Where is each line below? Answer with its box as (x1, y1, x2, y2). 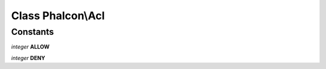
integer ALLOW (11, 43, 50, 50)
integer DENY (11, 54, 45, 61)
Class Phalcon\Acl (11, 9, 105, 22)
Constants (11, 26, 54, 37)
